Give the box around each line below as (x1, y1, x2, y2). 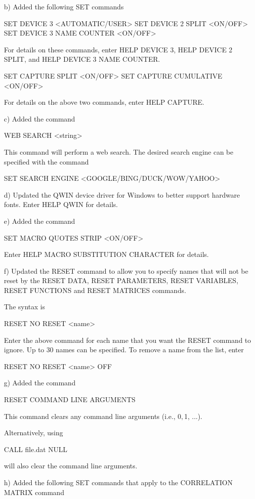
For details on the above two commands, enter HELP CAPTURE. (4, 97, 205, 107)
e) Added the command (4, 215, 75, 226)
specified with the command (4, 156, 89, 166)
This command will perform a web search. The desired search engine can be (4, 146, 234, 157)
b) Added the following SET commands (4, 1, 124, 11)
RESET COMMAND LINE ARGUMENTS (4, 394, 136, 405)
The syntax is (4, 301, 45, 312)
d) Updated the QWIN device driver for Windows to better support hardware (4, 189, 240, 200)
